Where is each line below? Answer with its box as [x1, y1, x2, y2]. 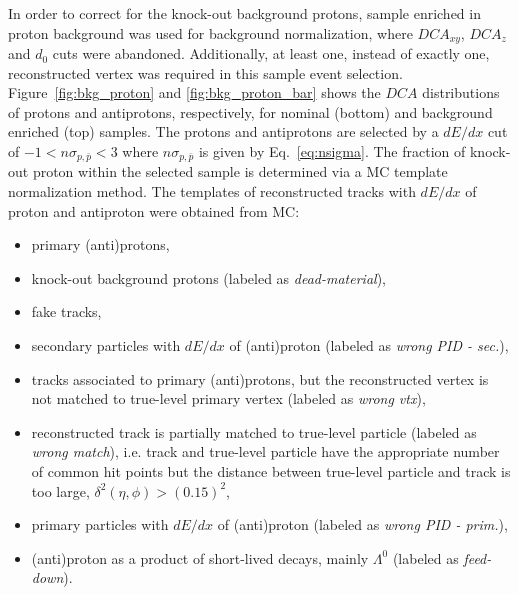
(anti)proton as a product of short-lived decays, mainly [31, 547, 369, 568]
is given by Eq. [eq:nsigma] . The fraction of [198, 141, 466, 162]
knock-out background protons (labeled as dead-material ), [31, 267, 386, 288]
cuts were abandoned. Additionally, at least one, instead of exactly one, [52, 43, 490, 64]
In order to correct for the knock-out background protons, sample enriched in [8, 3, 481, 23]
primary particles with [31, 514, 169, 535]
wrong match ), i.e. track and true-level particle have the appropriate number [31, 441, 500, 462]
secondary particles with [31, 335, 181, 356]
